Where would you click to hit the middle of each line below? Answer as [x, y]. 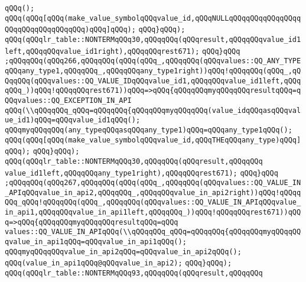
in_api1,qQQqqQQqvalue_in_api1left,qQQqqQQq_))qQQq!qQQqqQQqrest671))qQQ [153, 213]
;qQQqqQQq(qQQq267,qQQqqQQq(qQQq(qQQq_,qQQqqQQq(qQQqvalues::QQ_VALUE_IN [153, 183]
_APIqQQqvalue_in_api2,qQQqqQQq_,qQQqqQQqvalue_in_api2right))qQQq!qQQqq [153, 192]
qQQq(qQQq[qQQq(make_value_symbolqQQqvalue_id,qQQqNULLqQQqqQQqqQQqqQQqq [153, 18]
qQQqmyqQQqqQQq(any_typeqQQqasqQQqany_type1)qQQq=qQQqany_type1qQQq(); [149, 130]
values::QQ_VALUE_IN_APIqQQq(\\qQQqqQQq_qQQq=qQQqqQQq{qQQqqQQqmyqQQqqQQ [153, 232]
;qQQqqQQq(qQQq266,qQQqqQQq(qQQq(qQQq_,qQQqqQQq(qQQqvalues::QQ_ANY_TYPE [153, 61]
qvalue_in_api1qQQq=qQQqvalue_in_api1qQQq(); [96, 242]
